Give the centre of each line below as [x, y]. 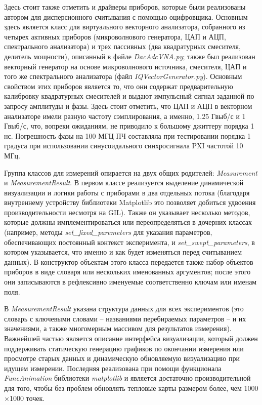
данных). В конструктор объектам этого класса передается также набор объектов [129, 261]
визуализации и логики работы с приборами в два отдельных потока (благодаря [127, 192]
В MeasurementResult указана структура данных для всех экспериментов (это [124, 309]
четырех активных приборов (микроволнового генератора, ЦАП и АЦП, [115, 36]
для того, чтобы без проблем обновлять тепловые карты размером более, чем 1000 [131, 388]
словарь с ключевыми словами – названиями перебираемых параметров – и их [125, 318]
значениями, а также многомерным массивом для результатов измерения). [118, 328]
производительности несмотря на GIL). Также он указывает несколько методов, [127, 212]
